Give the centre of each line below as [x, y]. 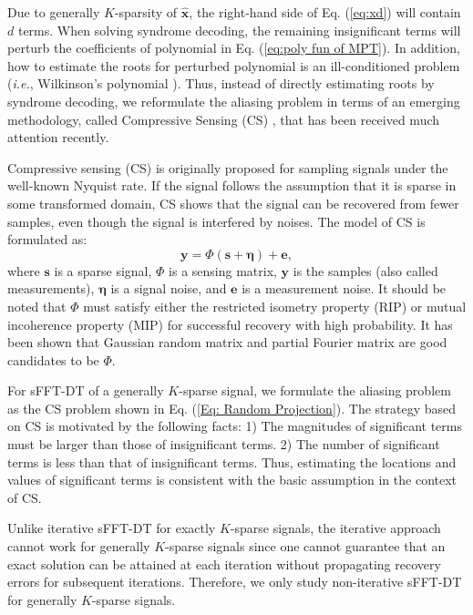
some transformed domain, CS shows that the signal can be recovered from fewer [233, 203]
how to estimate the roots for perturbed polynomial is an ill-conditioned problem [234, 65]
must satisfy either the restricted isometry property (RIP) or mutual [275, 306]
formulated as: [47, 239]
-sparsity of [146, 12]
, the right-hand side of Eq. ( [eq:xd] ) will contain [325, 12]
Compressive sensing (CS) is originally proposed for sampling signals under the [228, 167]
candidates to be [53, 359]
